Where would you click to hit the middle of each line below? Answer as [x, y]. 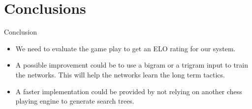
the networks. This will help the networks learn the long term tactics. [120, 74]
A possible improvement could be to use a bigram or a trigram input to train [132, 65]
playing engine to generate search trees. [75, 101]
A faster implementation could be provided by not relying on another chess [129, 91]
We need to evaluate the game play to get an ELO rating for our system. [126, 48]
